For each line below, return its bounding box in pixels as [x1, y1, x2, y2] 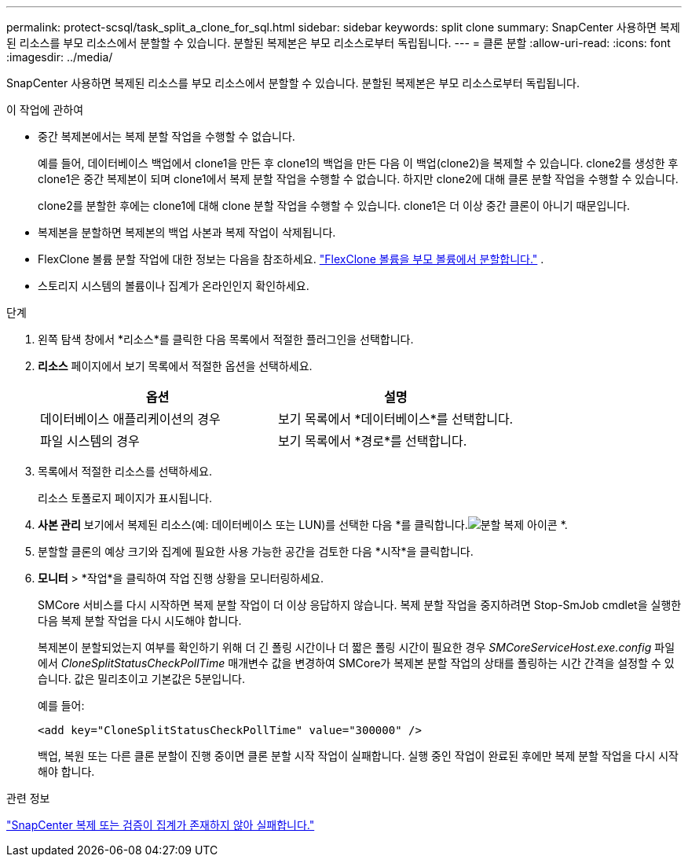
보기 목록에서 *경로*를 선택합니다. [278, 433, 467, 449]
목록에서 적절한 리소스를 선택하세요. [38, 465, 212, 478]
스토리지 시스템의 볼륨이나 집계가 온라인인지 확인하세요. [38, 279, 309, 292]
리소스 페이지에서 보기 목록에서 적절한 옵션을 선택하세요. [38, 359, 313, 373]
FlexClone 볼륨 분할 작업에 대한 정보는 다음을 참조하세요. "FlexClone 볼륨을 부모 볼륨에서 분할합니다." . [38, 252, 544, 266]
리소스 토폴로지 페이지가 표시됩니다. [38, 491, 212, 505]
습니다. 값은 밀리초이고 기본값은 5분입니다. [38, 672, 245, 685]
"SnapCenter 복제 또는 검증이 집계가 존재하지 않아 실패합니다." [6, 818, 315, 832]
